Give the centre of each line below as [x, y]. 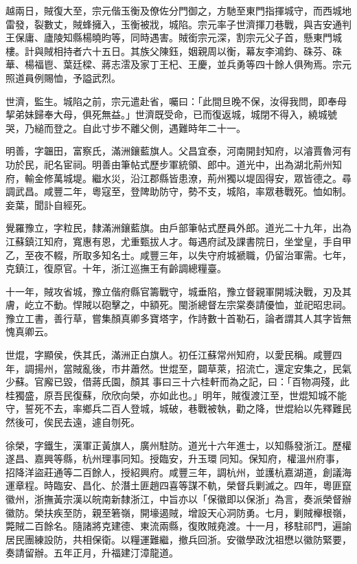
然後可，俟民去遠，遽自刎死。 [73, 422]
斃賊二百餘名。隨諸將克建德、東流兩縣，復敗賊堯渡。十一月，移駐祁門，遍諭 [178, 526]
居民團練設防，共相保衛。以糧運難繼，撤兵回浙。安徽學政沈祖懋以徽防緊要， [178, 539]
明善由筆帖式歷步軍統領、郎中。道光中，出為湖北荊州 [212, 164]
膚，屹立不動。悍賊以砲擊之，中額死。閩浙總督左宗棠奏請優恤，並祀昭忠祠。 [178, 305]
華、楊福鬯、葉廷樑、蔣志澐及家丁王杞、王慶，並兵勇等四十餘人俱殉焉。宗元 [178, 64]
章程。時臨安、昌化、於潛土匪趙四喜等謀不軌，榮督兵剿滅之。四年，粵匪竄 [183, 485]
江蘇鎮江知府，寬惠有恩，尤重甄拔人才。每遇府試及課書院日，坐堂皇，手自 [174, 241]
